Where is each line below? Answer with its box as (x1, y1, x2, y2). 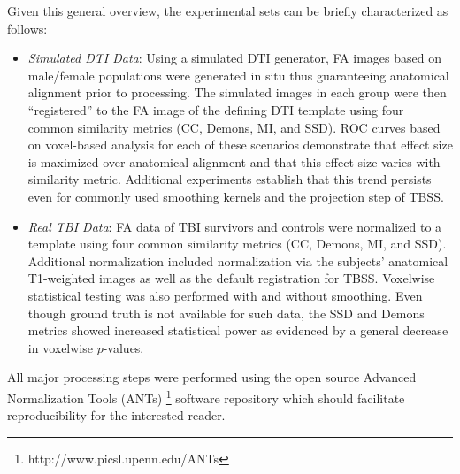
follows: (7, 19, 48, 37)
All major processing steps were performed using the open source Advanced (7, 368, 417, 386)
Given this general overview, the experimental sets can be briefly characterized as (7, 2, 448, 19)
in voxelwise (27, 338, 93, 356)
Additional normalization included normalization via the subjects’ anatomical (27, 251, 448, 270)
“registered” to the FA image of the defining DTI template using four (27, 100, 404, 119)
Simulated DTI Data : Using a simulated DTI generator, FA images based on (27, 49, 441, 67)
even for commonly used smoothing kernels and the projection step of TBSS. (27, 187, 444, 205)
